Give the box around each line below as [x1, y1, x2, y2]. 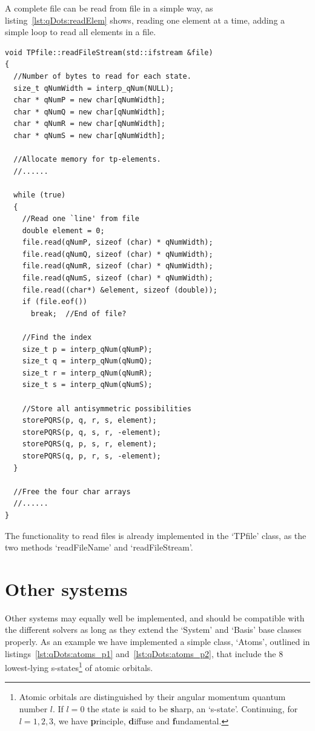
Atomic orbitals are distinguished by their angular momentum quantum [19, 690, 286, 703]
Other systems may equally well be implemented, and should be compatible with [5, 611, 305, 624]
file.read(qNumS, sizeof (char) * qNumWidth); [22, 274, 213, 283]
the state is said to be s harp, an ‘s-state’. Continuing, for [87, 703, 298, 715]
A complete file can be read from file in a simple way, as [5, 2, 213, 14]
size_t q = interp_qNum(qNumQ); [22, 357, 153, 366]
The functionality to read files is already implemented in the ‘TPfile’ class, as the [5, 529, 307, 541]
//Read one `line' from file [22, 214, 139, 223]
